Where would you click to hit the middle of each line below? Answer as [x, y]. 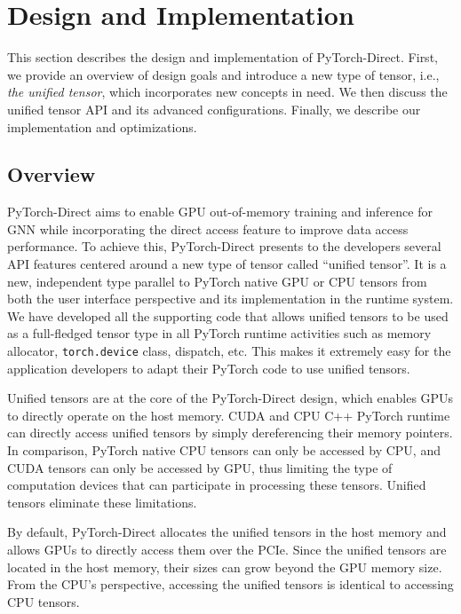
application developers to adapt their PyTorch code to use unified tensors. [209, 368]
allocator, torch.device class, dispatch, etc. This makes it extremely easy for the [229, 351]
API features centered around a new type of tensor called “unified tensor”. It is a [227, 264]
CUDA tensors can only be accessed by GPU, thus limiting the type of [200, 467]
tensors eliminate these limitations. [102, 502]
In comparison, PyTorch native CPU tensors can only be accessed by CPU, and [224, 450]
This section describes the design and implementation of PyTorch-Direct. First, [223, 57]
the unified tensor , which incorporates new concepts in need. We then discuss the [227, 92]
